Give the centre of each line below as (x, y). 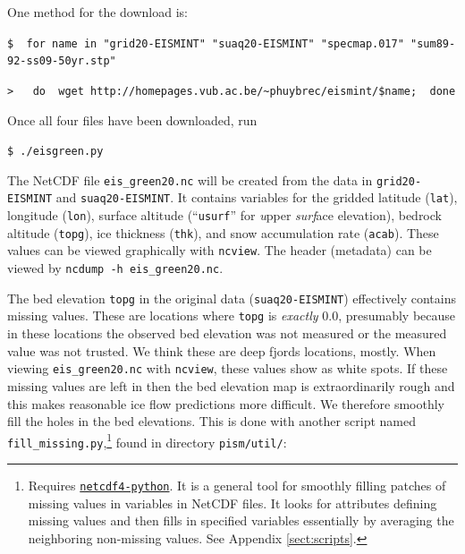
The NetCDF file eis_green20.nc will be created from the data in (190, 179)
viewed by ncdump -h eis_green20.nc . (115, 268)
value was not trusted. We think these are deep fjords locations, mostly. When (222, 350)
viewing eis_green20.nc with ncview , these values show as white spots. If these (228, 368)
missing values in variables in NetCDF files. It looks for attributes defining (232, 503)
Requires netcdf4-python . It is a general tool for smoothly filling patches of (237, 485)
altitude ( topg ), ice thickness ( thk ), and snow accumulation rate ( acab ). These (223, 232)
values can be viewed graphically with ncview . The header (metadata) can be (220, 250)
